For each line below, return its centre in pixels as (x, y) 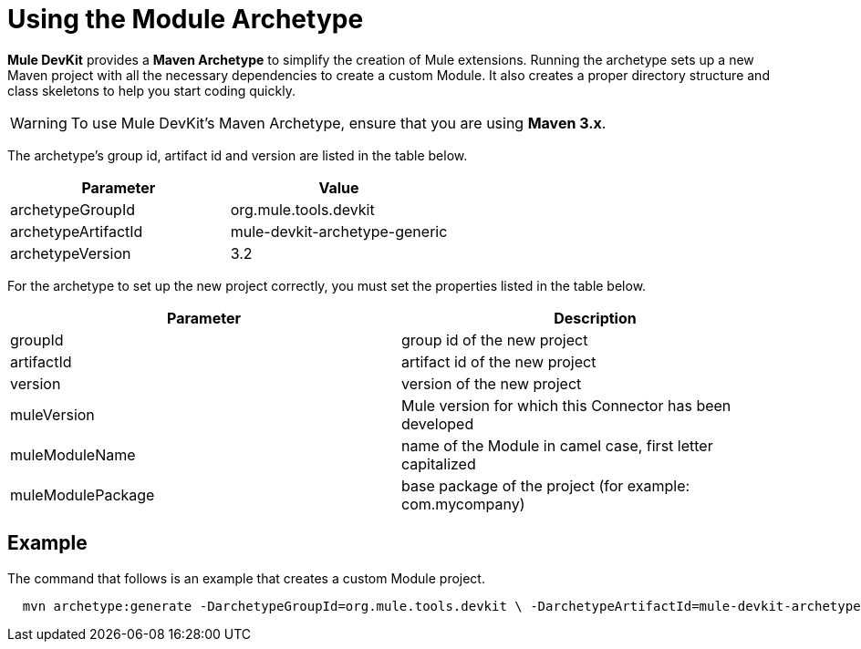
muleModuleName (73, 454)
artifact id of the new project (499, 361)
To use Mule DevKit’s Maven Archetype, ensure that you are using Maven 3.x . (338, 123)
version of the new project (492, 383)
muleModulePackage (83, 494)
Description (595, 318)
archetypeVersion (71, 253)
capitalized (439, 464)
